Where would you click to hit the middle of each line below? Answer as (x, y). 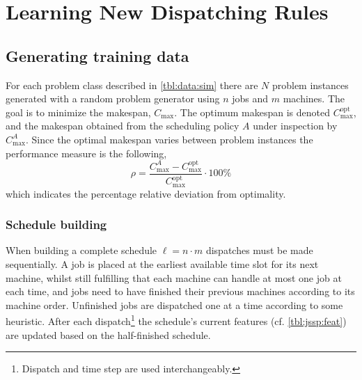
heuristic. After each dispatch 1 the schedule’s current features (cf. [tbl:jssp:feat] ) (176, 320)
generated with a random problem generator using (113, 98)
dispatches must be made (259, 250)
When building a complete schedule (81, 250)
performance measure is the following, (86, 153)
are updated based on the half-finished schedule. (108, 334)
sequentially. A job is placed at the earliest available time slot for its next (162, 263)
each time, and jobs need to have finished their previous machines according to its (180, 291)
